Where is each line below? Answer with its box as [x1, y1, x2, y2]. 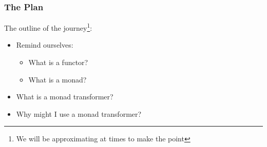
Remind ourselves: [16, 39, 73, 50]
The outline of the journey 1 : [4, 21, 92, 33]
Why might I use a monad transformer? [16, 108, 142, 119]
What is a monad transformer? [16, 91, 113, 102]
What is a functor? [28, 57, 88, 68]
